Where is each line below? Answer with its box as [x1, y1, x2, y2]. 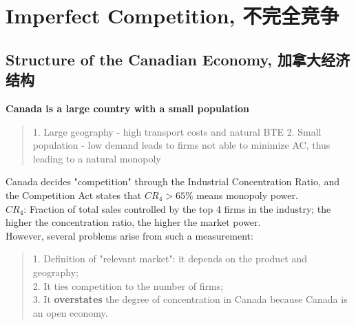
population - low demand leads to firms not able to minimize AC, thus [32, 138, 331, 152]
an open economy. [32, 305, 108, 319]
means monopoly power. [196, 187, 298, 202]
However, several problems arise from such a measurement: [6, 228, 253, 242]
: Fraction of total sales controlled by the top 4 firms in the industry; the [23, 201, 331, 216]
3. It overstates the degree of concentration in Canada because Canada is [32, 292, 348, 306]
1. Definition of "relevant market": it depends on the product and [32, 251, 308, 266]
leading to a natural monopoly [32, 151, 161, 165]
